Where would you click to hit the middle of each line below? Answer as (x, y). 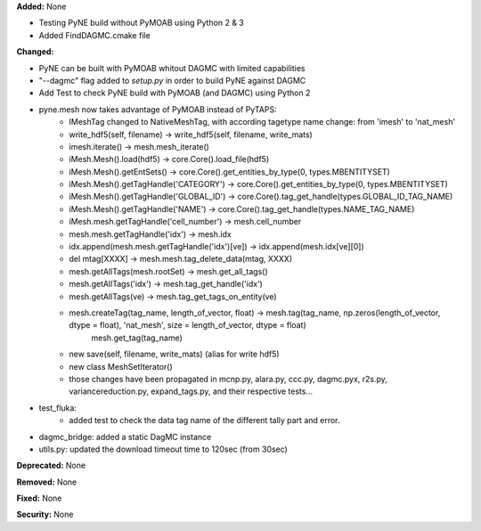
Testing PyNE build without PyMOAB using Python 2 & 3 (141, 23)
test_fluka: (58, 408)
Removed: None (47, 482)
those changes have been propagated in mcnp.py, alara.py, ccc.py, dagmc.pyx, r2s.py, (228, 379)
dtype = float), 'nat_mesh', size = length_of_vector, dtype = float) (188, 325)
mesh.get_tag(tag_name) (137, 338)
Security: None (45, 515)
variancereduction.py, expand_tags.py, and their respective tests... (191, 391)
